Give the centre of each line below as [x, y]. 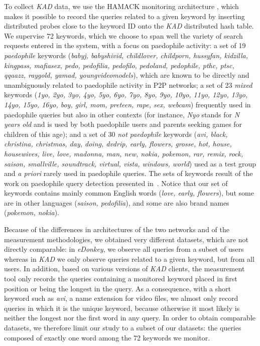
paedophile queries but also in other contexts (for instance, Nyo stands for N [122, 114]
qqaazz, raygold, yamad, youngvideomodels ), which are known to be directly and [127, 75]
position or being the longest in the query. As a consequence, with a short [118, 288]
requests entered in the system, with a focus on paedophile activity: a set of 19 [125, 45]
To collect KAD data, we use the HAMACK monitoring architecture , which [121, 6]
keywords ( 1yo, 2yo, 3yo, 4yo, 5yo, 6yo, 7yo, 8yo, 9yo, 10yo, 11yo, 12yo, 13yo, [126, 95]
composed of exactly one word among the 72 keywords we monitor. [107, 337]
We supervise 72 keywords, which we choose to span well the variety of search [123, 35]
